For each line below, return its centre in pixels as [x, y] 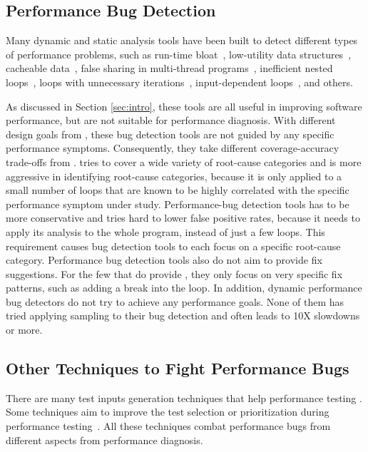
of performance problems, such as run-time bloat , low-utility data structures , [179, 54]
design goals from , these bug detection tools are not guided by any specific [170, 134]
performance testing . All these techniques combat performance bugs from [168, 426]
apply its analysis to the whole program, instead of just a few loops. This [165, 231]
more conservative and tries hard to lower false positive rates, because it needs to [183, 218]
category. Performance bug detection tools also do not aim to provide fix [164, 260]
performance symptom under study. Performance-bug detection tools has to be [178, 204]
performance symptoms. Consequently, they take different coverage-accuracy [173, 148]
